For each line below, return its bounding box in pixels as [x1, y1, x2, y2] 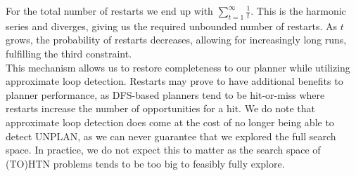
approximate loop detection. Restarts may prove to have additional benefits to [6, 74, 343, 88]
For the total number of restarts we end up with [6, 4, 213, 18]
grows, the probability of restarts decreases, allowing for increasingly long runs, [6, 32, 347, 47]
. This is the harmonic [250, 4, 346, 18]
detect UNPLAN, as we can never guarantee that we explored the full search [6, 128, 336, 143]
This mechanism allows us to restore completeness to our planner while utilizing [6, 60, 350, 74]
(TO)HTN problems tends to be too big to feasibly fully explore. [6, 156, 285, 170]
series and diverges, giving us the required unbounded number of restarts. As [6, 18, 338, 33]
